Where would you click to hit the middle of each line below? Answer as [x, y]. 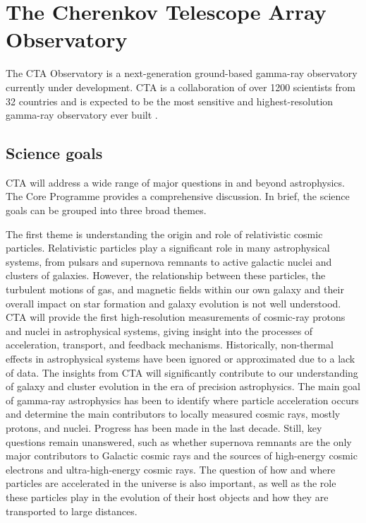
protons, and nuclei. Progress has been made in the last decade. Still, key [164, 427]
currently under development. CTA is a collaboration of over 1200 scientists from [181, 87]
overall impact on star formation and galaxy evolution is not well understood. [173, 303]
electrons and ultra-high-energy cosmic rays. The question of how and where [171, 469]
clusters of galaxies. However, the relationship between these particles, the [166, 275]
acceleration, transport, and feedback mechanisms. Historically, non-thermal [170, 345]
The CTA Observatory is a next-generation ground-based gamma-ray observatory [182, 73]
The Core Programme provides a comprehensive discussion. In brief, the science [178, 196]
